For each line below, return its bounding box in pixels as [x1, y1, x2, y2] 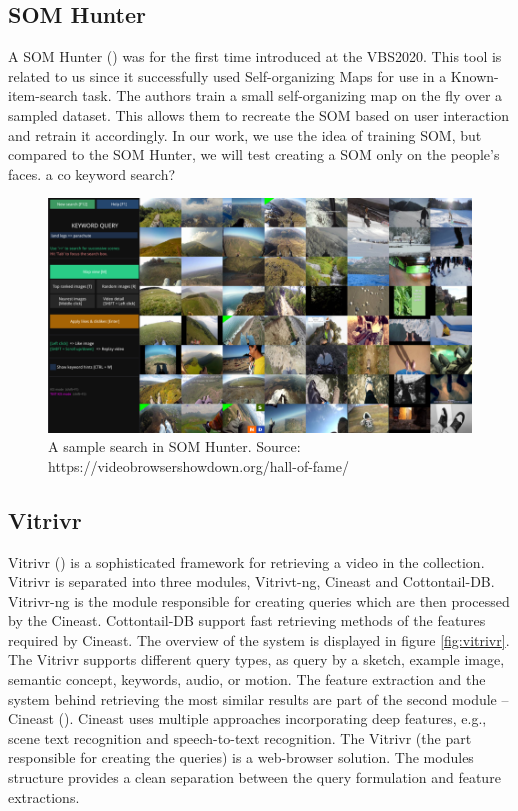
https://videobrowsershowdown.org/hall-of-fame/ [48, 455, 349, 476]
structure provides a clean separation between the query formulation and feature [8, 767, 501, 788]
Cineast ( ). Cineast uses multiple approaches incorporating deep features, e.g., [8, 708, 487, 729]
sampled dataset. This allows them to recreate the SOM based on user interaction [8, 104, 510, 125]
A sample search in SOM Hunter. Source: [48, 436, 301, 457]
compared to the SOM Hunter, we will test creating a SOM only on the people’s [8, 144, 500, 165]
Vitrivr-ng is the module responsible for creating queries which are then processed [8, 590, 510, 611]
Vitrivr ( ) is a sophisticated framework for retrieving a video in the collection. [8, 551, 485, 572]
